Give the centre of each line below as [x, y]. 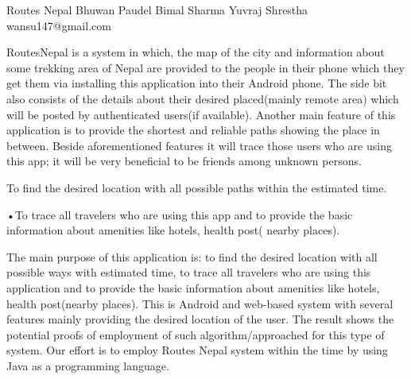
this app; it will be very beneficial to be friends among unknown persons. [184, 161]
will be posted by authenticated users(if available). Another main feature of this [201, 114]
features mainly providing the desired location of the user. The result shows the [200, 319]
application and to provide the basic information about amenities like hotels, [193, 287]
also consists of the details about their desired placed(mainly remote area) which [203, 98]
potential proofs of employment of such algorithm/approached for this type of [196, 334]
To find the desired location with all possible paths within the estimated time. [197, 187]
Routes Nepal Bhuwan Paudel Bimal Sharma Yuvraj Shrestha [157, 10]
